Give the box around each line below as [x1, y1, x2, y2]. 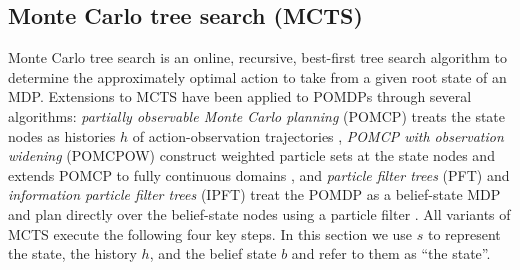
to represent [427, 223, 501, 244]
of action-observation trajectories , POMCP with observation [132, 125, 504, 146]
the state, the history [8, 243, 137, 264]
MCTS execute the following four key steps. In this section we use [8, 223, 413, 244]
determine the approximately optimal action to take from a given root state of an [8, 66, 507, 87]
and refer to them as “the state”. [291, 243, 491, 264]
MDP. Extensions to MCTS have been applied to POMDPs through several [8, 86, 472, 107]
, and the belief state [149, 243, 277, 264]
